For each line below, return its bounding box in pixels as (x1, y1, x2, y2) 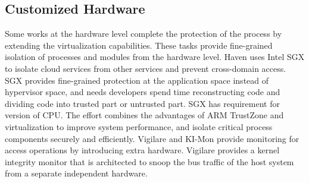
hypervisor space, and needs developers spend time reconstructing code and (5, 86, 280, 98)
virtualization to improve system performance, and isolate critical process (5, 120, 273, 132)
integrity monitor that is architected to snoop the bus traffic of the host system (5, 155, 294, 168)
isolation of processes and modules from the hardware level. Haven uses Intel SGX (5, 51, 305, 63)
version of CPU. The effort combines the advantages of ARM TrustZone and (5, 109, 284, 121)
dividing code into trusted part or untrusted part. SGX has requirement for (5, 97, 280, 109)
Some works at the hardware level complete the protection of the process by (5, 27, 282, 40)
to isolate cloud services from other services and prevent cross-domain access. (5, 62, 286, 74)
